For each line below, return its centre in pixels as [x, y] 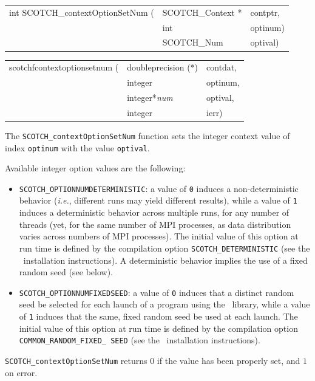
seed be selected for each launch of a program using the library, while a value [164, 304]
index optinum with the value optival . [77, 147]
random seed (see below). [66, 272]
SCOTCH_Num [193, 42]
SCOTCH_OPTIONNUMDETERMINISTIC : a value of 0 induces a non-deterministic [159, 188]
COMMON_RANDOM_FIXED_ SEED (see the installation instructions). [140, 340]
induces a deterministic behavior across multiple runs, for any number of [154, 212]
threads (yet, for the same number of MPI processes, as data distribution [155, 224]
